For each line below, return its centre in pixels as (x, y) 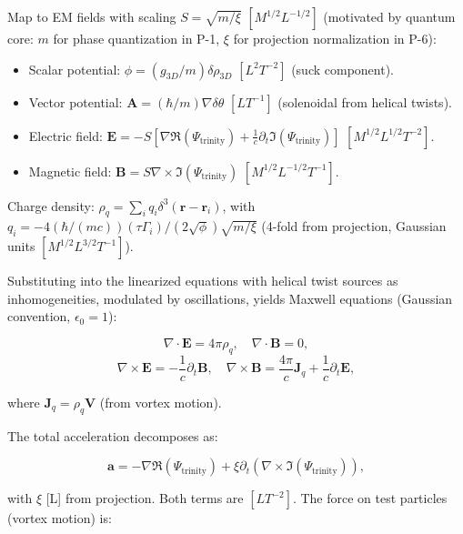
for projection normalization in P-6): (335, 38)
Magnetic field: (70, 171)
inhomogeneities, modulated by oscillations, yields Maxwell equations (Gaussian (230, 298)
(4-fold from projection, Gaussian (354, 226)
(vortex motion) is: (60, 518)
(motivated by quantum (389, 16)
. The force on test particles (370, 498)
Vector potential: (75, 101)
